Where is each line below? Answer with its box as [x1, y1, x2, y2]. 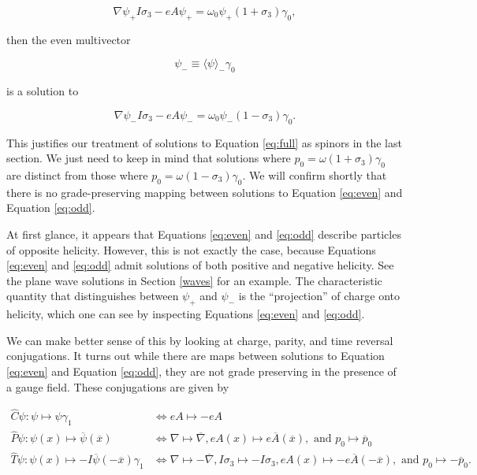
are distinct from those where [6, 166, 148, 183]
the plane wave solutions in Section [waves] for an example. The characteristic [6, 272, 382, 288]
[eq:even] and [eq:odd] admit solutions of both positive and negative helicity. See [6, 257, 394, 273]
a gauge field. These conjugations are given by [6, 378, 229, 395]
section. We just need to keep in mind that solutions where [6, 150, 291, 166]
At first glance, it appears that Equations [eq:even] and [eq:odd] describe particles [6, 225, 401, 242]
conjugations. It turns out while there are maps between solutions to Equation [6, 347, 385, 364]
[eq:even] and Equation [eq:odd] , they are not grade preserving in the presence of [6, 362, 397, 379]
